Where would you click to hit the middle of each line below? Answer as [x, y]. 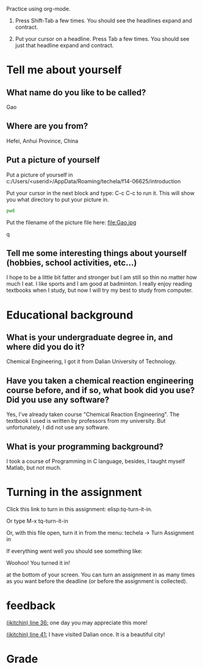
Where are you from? [47, 126]
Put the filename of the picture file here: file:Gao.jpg [71, 222]
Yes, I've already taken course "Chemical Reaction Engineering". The [93, 414]
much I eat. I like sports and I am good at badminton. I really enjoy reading [99, 284]
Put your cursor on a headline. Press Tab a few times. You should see [102, 39]
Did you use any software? [58, 399]
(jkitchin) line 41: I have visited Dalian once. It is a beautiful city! [86, 634]
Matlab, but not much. [34, 467]
